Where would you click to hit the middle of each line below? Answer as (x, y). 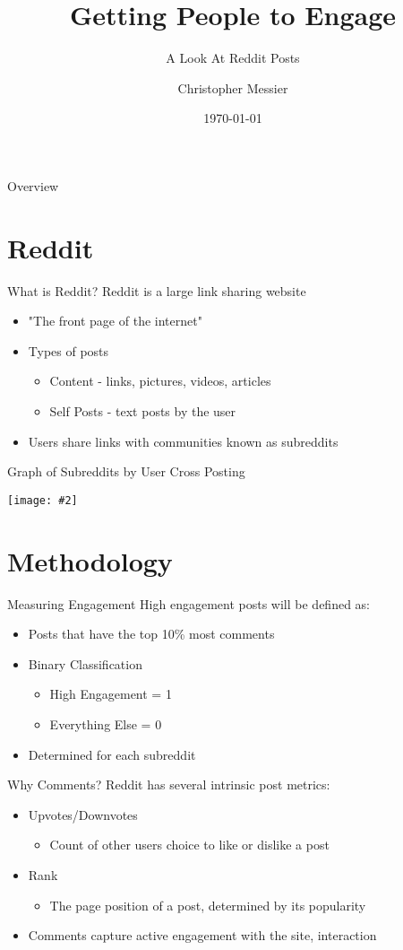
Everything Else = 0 (106, 723)
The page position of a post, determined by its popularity (208, 905)
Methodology (90, 560)
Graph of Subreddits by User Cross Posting (126, 471)
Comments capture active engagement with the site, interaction (202, 935)
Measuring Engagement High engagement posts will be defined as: (189, 603)
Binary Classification (85, 663)
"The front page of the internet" (115, 321)
